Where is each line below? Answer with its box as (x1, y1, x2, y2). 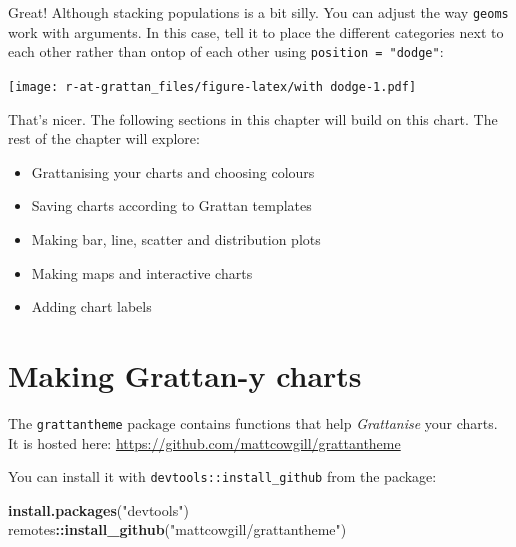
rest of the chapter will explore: (8, 128, 200, 149)
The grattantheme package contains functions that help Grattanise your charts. (8, 412, 498, 433)
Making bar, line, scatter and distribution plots (31, 228, 321, 249)
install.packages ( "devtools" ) (8, 499, 189, 520)
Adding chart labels (31, 296, 152, 317)
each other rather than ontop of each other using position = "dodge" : (8, 41, 444, 62)
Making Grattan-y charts (8, 354, 362, 395)
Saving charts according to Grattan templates (31, 195, 312, 216)
